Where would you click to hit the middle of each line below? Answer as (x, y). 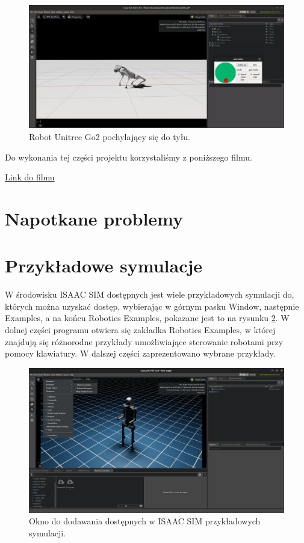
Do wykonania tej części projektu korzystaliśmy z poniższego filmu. (129, 157)
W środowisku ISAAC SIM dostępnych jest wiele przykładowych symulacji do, (150, 294)
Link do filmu (30, 177)
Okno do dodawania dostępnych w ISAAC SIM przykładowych (145, 521)
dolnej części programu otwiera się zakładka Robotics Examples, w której (140, 330)
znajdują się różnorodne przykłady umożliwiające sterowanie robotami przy (144, 341)
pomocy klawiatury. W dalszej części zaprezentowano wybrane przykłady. (140, 353)
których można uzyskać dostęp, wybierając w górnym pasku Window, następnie (152, 306)
